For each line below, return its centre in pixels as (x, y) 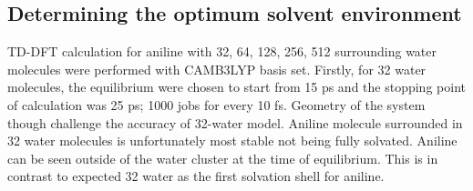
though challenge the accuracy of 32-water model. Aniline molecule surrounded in (235, 122)
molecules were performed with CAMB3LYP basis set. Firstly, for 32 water (217, 69)
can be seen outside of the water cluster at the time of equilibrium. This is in (223, 158)
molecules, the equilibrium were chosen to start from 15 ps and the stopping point (236, 87)
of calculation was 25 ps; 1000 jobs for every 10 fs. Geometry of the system (216, 104)
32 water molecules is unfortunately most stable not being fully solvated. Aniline (232, 141)
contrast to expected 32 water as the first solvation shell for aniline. (196, 176)
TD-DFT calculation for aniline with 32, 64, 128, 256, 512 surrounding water (222, 51)
